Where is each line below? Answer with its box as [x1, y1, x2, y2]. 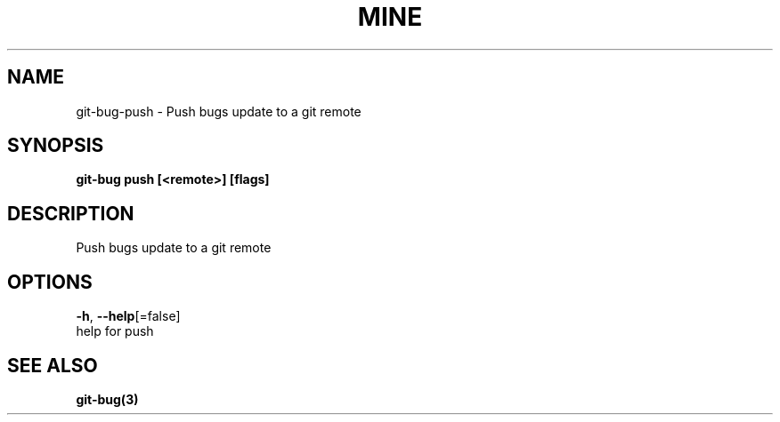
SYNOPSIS [7, 134, 104, 157]
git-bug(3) [76, 391, 139, 407]
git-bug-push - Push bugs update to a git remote [76, 103, 362, 119]
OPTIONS [7, 270, 93, 293]
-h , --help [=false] [76, 308, 181, 324]
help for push [76, 323, 154, 339]
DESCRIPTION [7, 202, 134, 225]
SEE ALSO [7, 354, 98, 377]
